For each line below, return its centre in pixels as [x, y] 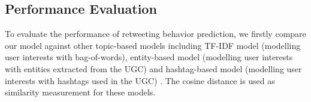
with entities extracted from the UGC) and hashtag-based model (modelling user [153, 68]
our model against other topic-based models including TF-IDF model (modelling [153, 45]
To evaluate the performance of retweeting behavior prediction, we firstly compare [155, 34]
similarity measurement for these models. [80, 92]
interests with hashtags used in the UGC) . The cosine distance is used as [140, 80]
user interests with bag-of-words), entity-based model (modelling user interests [149, 57]
